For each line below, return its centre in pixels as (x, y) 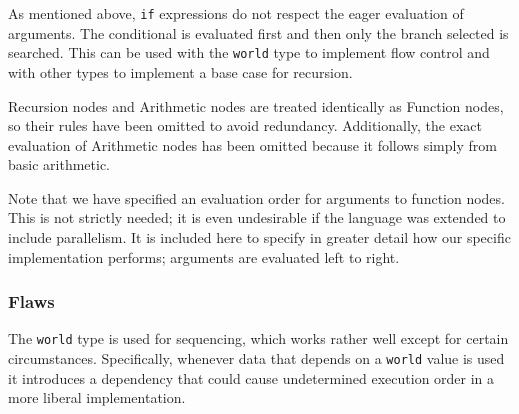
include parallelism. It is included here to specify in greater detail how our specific (259, 237)
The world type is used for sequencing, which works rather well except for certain (258, 338)
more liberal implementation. (97, 397)
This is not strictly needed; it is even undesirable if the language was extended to (257, 217)
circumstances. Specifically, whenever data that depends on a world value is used (256, 358)
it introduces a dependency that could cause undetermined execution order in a (251, 377)
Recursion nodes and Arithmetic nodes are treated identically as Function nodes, (256, 105)
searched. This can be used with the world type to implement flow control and (249, 52)
